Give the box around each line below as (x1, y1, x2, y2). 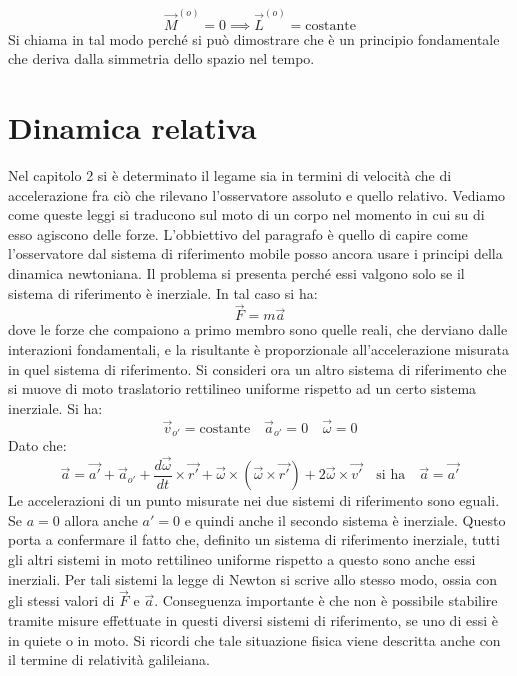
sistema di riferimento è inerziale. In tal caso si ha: (8, 282, 318, 303)
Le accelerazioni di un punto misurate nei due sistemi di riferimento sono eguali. (8, 490, 500, 511)
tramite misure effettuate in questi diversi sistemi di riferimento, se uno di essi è (8, 610, 498, 631)
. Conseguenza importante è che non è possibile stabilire (154, 590, 498, 611)
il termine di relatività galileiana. (8, 649, 210, 670)
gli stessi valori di (8, 590, 115, 611)
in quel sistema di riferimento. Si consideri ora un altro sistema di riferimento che (8, 358, 507, 379)
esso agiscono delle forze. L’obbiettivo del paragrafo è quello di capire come (8, 223, 468, 244)
